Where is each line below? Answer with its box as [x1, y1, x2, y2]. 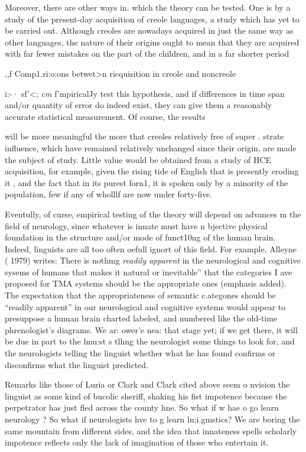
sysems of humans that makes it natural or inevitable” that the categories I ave [5, 265, 292, 278]
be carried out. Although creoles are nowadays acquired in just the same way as [5, 24, 294, 37]
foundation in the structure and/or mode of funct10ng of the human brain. [5, 231, 276, 243]
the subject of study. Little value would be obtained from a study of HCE [5, 153, 272, 165]
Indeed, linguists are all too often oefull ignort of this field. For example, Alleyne [5, 242, 297, 255]
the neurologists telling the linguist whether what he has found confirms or [5, 347, 276, 359]
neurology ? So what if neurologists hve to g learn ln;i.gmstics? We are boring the [5, 413, 300, 425]
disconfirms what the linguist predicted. [5, 358, 148, 370]
